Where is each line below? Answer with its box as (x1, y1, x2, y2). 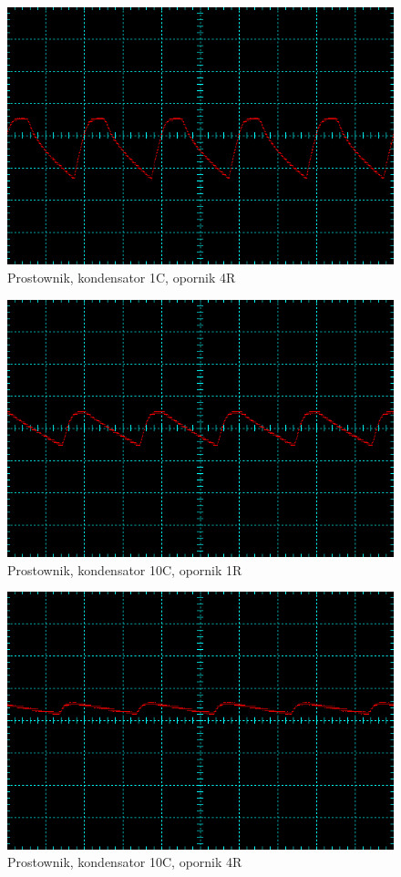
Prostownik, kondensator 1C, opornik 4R (7, 268, 236, 287)
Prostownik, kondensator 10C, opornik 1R (7, 560, 242, 579)
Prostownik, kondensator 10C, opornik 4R (7, 852, 242, 872)
